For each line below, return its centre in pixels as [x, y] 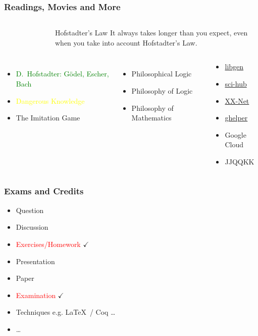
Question [30, 210]
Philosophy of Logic [162, 91]
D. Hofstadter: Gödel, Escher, [62, 74]
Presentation [35, 261]
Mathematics [151, 118]
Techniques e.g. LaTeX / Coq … [66, 312]
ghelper [236, 118]
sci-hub [236, 83]
